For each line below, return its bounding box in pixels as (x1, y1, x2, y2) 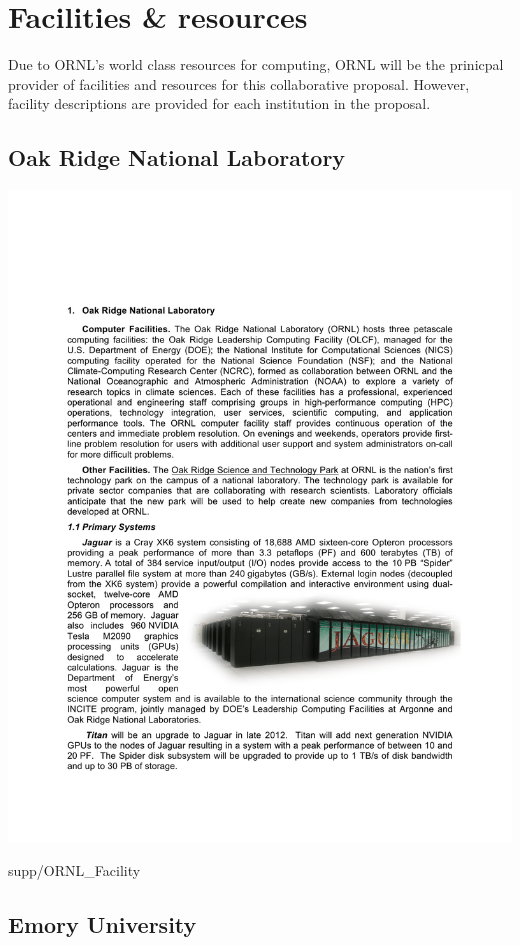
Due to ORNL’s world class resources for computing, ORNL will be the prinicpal (8, 54, 504, 75)
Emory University (8, 909, 197, 940)
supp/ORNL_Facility (8, 860, 141, 881)
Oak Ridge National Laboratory (8, 142, 346, 173)
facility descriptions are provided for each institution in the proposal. (8, 93, 431, 114)
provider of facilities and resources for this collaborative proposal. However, (8, 73, 470, 94)
